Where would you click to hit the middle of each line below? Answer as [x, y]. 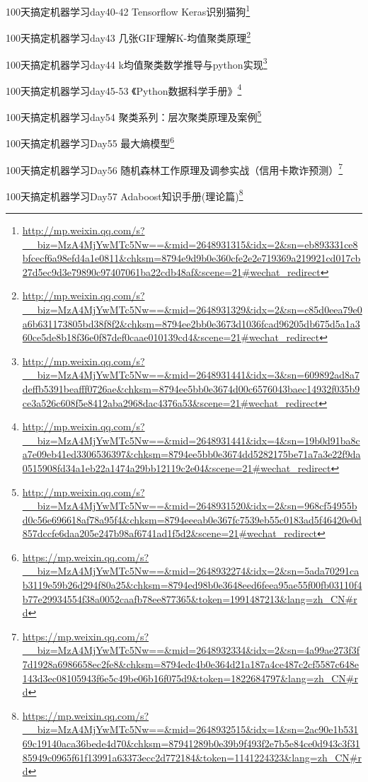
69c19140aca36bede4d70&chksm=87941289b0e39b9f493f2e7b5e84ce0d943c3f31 [191, 743]
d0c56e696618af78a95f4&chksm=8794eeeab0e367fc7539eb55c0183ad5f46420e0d [192, 519]
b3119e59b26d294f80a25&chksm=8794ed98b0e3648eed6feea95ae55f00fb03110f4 [192, 585]
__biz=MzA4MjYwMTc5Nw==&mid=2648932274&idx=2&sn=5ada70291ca [191, 571]
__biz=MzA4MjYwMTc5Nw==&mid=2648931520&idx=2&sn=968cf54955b [190, 506]
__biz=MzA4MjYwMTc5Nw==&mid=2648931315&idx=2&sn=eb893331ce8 [190, 244]
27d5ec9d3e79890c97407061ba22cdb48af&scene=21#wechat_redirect [171, 271]
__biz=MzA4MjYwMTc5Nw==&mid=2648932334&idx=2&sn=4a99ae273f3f [191, 650]
